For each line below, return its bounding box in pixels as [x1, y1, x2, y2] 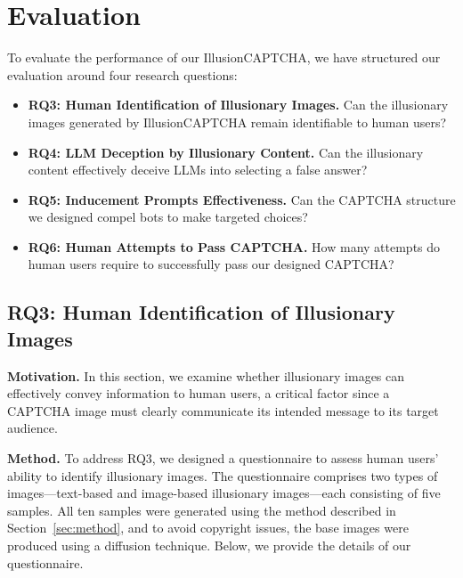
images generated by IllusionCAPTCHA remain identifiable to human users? [28, 112, 447, 131]
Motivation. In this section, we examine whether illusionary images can [7, 366, 405, 385]
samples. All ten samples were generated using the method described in [7, 501, 396, 519]
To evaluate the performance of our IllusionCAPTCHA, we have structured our [7, 48, 441, 67]
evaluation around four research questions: [7, 65, 238, 84]
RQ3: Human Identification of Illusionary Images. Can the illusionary [28, 95, 449, 114]
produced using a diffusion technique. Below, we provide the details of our [7, 536, 411, 554]
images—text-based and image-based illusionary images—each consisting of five [7, 484, 441, 502]
